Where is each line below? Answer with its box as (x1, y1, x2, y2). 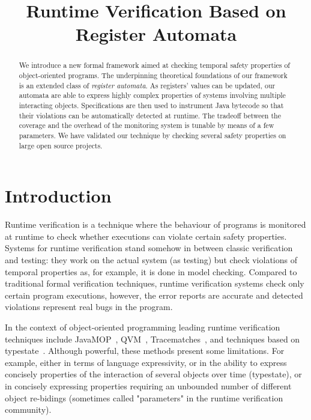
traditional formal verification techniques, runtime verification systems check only (5, 277, 304, 290)
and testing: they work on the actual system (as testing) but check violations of (5, 253, 297, 266)
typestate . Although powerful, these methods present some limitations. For (5, 344, 285, 357)
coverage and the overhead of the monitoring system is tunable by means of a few (19, 120, 274, 130)
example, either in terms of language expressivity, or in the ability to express (5, 356, 287, 368)
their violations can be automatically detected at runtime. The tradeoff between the (19, 110, 281, 120)
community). (5, 403, 52, 416)
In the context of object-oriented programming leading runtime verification (5, 320, 280, 333)
